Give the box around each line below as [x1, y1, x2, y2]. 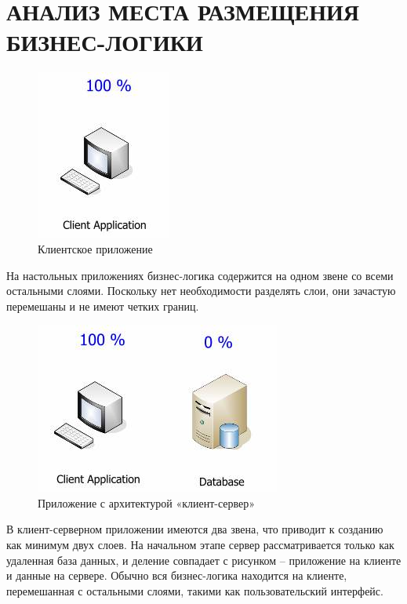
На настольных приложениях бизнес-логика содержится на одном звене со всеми [6, 267, 394, 283]
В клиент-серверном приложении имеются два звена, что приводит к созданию [6, 521, 383, 537]
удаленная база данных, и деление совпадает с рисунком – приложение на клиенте [6, 551, 402, 568]
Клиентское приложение [38, 240, 153, 257]
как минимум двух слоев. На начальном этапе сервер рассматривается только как [6, 537, 394, 553]
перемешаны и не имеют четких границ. [6, 297, 199, 314]
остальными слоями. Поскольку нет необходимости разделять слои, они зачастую [6, 282, 396, 299]
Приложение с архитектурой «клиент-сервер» [38, 494, 256, 511]
